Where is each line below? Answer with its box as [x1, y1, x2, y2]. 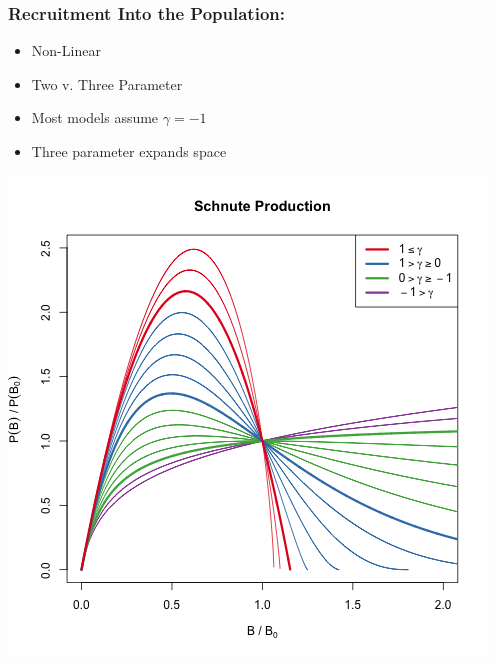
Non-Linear [31, 40, 101, 61]
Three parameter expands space [31, 141, 227, 161]
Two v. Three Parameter [31, 73, 183, 94]
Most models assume [31, 107, 159, 128]
